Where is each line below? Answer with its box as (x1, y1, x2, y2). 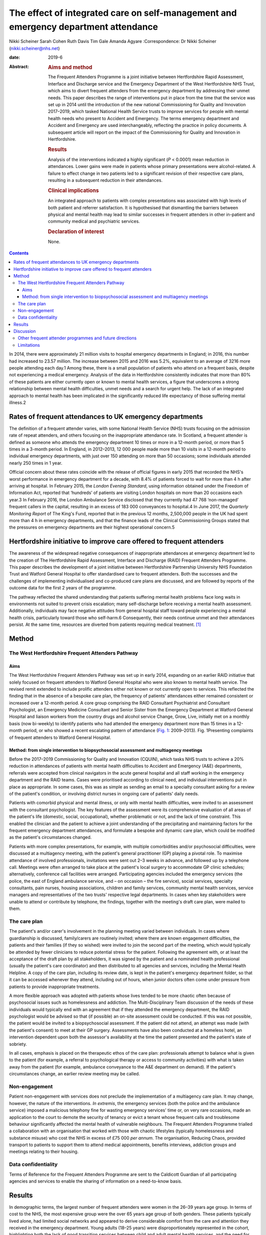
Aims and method (48, 64, 93, 71)
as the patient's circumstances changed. (9, 834, 92, 840)
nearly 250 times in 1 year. (9, 460, 63, 466)
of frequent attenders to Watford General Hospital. (9, 734, 111, 741)
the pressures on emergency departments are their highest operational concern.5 (9, 524, 175, 531)
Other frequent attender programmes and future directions (18, 335, 137, 341)
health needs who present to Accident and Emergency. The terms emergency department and (48, 115, 239, 121)
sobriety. (9, 1041, 27, 1047)
